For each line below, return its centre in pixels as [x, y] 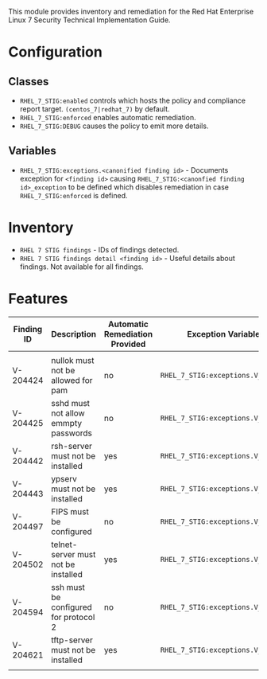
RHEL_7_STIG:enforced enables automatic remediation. [108, 117]
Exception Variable [223, 334]
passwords [72, 433]
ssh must [68, 587]
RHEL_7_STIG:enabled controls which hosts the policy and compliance [133, 100]
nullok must [73, 360]
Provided [128, 344]
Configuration [56, 52]
